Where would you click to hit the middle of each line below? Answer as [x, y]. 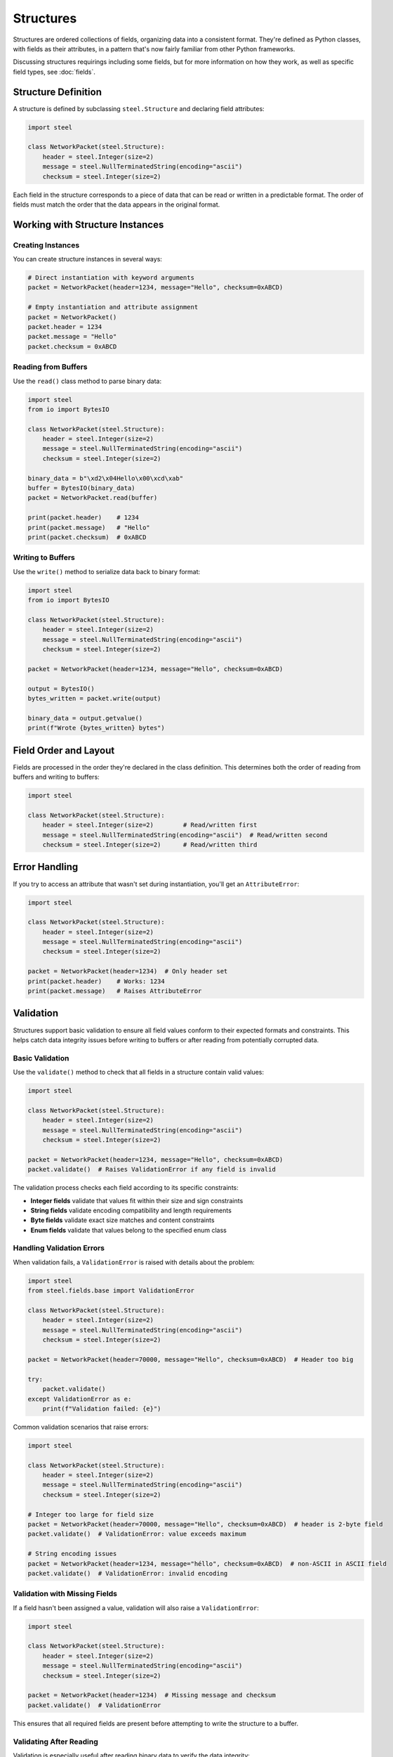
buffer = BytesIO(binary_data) [82, 488]
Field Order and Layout [64, 750]
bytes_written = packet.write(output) [94, 699]
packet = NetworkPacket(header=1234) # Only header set [128, 971]
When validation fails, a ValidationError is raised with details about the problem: [134, 1262]
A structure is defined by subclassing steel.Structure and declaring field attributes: [139, 108]
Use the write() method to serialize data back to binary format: [107, 571]
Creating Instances [46, 245]
